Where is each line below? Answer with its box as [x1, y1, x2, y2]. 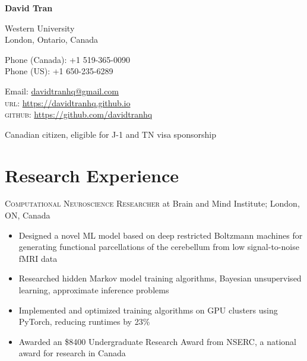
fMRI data [18, 252, 58, 264]
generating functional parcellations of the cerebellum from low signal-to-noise [18, 240, 299, 253]
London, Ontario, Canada [5, 33, 98, 46]
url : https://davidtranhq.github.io [5, 96, 131, 109]
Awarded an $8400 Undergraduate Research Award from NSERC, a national [18, 335, 296, 347]
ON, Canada [5, 209, 50, 221]
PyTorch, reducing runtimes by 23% [18, 315, 150, 328]
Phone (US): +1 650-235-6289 [5, 65, 113, 77]
